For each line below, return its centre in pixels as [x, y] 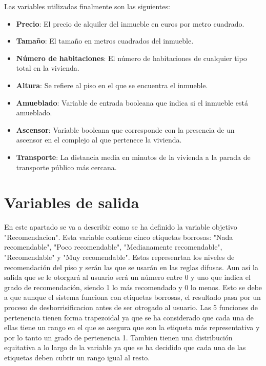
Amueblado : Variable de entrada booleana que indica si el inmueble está [132, 102]
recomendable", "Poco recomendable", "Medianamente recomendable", [113, 247]
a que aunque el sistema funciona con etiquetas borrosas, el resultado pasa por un [132, 297]
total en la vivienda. [48, 68]
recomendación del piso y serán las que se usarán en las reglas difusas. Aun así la [131, 267]
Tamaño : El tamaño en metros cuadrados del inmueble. [105, 41]
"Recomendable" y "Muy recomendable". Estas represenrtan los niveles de [119, 257]
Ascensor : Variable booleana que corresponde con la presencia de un [125, 129]
